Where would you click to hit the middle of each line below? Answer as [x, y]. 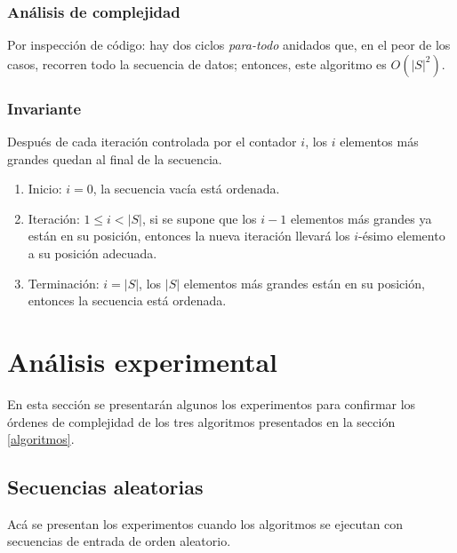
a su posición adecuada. [92, 253]
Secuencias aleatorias [105, 487]
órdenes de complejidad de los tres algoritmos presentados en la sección [201, 421]
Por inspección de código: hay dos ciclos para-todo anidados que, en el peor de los [229, 45]
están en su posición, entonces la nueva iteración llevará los [189, 236]
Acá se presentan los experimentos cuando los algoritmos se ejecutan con [205, 523]
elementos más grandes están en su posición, [304, 283]
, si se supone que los [199, 218]
